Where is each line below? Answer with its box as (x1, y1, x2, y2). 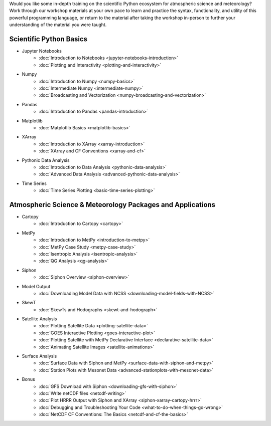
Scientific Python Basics (9, 35, 88, 43)
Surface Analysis (22, 353, 57, 359)
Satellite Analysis (22, 316, 57, 322)
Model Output (22, 283, 51, 289)
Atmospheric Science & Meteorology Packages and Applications (9, 200, 216, 209)
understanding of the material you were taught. (9, 22, 107, 28)
